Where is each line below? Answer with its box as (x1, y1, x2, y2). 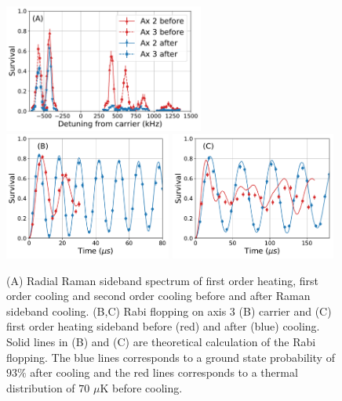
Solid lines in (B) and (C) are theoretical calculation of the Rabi (6, 334, 316, 350)
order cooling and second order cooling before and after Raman (6, 287, 311, 304)
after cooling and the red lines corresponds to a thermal (30, 364, 298, 381)
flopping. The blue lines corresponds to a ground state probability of (6, 349, 335, 365)
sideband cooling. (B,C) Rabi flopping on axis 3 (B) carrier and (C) (6, 302, 332, 319)
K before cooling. (100, 379, 183, 396)
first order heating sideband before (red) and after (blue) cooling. (6, 318, 320, 334)
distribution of (6, 379, 75, 396)
